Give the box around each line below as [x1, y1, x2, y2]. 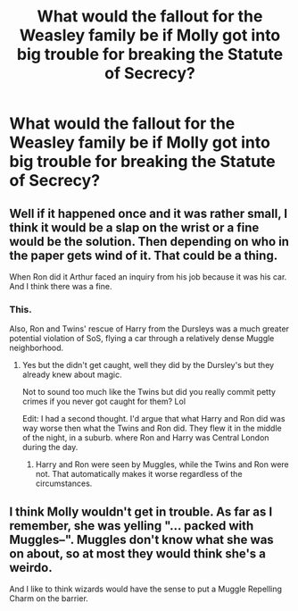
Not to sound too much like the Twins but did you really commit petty [21, 387, 277, 398]
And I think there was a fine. [9, 281, 112, 291]
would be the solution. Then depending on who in [9, 234, 290, 249]
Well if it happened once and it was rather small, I [9, 205, 288, 221]
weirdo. [9, 560, 53, 575]
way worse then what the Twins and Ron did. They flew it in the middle [21, 423, 283, 434]
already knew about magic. [21, 369, 122, 381]
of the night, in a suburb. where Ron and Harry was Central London [21, 432, 269, 443]
